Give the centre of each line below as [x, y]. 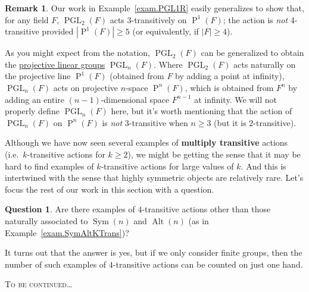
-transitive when [158, 122]
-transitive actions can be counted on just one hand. [208, 264]
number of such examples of [56, 264]
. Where [168, 64]
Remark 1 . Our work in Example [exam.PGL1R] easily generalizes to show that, [154, 8]
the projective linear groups [55, 64]
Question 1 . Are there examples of [70, 209]
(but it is [230, 122]
